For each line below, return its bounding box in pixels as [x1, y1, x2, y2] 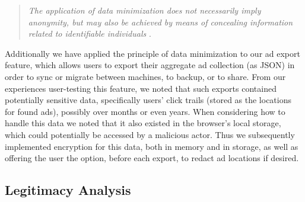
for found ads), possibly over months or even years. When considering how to [5, 105, 285, 117]
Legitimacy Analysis [5, 181, 131, 199]
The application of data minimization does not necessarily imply [28, 4, 261, 16]
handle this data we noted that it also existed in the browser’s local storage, [5, 117, 281, 129]
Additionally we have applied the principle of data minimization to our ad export [5, 47, 300, 59]
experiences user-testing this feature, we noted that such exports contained [5, 82, 277, 94]
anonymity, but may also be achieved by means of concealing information [28, 15, 293, 28]
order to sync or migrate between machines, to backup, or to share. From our [5, 70, 286, 82]
